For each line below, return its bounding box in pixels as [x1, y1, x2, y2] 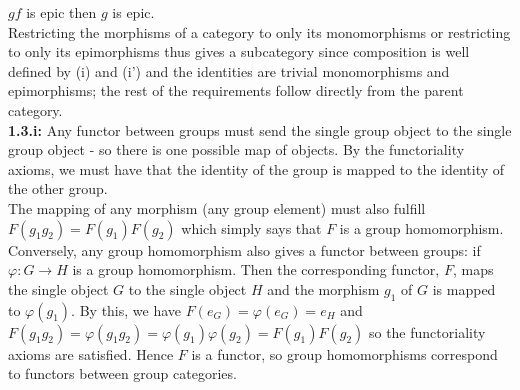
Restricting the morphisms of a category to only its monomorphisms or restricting [8, 21, 511, 42]
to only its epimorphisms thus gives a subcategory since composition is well [8, 41, 470, 62]
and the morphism [267, 278, 380, 299]
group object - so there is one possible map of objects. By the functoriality [8, 139, 465, 160]
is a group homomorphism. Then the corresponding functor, [72, 259, 440, 280]
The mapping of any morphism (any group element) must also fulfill [8, 197, 426, 218]
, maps [452, 259, 494, 280]
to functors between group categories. [8, 363, 237, 384]
